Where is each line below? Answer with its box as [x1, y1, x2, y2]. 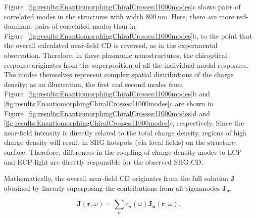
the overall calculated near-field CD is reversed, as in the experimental [4, 40, 218, 50]
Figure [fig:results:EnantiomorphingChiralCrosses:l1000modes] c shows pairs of [4, 1, 241, 11]
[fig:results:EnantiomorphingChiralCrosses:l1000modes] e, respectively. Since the [4, 118, 244, 128]
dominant [4, 21, 33, 31]
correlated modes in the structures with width [4, 11, 144, 21]
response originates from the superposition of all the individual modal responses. [4, 59, 249, 70]
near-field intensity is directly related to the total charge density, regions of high [4, 127, 247, 137]
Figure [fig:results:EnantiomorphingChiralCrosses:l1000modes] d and [4, 108, 210, 118]
